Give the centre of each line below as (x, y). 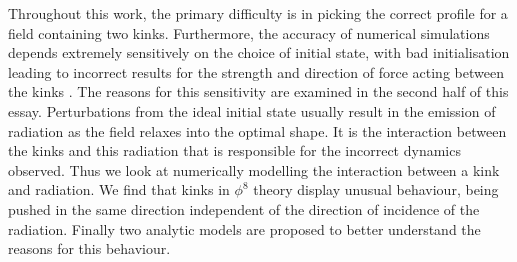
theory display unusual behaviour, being (376, 189)
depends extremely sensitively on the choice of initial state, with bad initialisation (259, 52)
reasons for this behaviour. (89, 248)
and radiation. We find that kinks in (119, 189)
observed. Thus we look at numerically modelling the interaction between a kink (254, 169)
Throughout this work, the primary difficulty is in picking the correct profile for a (258, 13)
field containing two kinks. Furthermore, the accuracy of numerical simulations (249, 32)
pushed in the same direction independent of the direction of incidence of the (244, 208)
